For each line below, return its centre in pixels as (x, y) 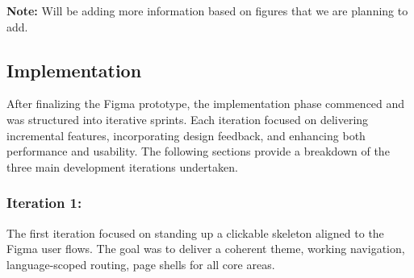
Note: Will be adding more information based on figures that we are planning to (207, 10)
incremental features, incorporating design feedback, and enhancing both (186, 135)
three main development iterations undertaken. (122, 166)
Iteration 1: (44, 203)
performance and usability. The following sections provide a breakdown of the (198, 151)
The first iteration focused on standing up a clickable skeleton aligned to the (195, 232)
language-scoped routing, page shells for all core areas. (141, 264)
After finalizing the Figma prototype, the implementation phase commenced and (206, 104)
